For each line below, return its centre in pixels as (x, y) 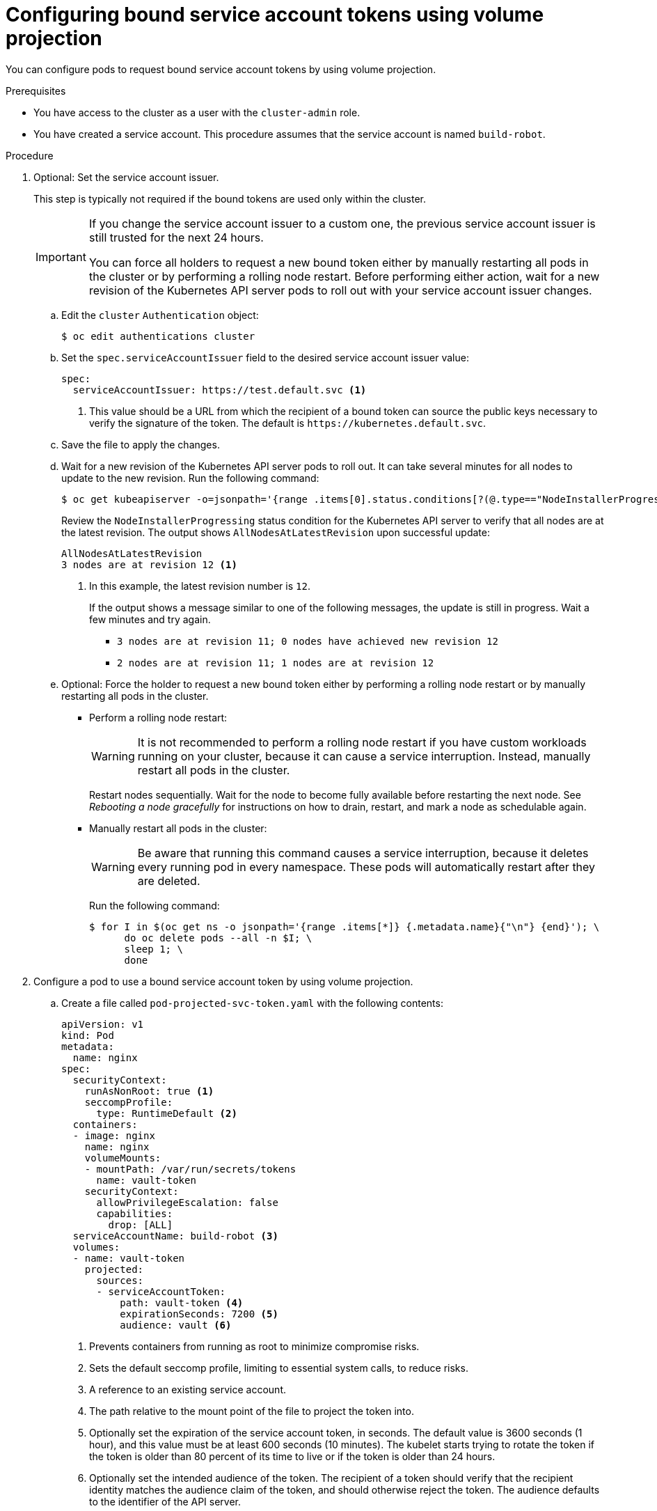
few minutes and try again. (150, 619)
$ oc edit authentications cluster (158, 336)
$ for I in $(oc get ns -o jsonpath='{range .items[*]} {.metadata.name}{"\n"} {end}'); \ (345, 926)
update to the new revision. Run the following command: (190, 478)
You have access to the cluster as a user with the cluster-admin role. (197, 112)
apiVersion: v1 (103, 1024)
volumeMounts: (123, 1158)
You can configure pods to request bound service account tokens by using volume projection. (221, 69)
